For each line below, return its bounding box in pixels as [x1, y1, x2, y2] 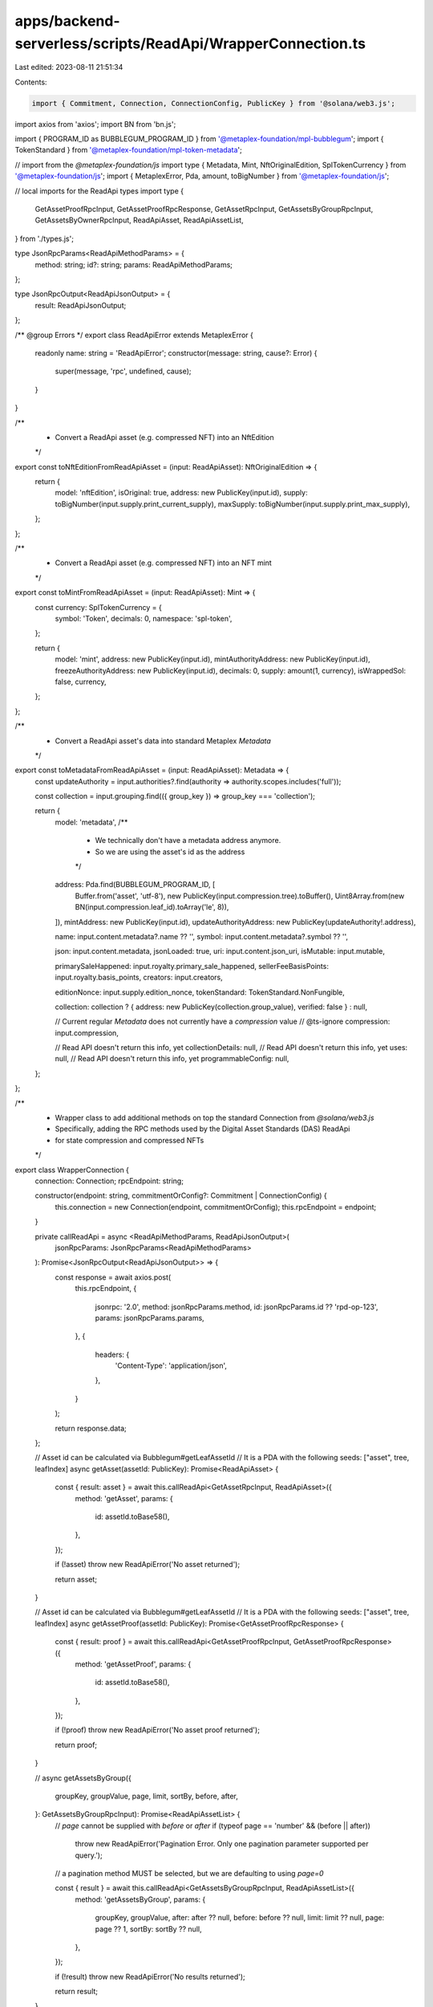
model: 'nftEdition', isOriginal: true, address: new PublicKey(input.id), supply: [55, 488, 308, 498]
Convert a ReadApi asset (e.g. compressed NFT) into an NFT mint [55, 558, 272, 568]
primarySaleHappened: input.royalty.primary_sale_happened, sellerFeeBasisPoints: [55, 961, 329, 971]
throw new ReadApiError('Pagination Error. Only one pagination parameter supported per [75, 1839, 369, 1849]
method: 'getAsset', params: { [75, 1493, 174, 1503]
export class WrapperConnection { [14, 1165, 130, 1174]
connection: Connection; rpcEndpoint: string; [34, 1176, 184, 1186]
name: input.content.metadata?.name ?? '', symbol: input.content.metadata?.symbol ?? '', [55, 931, 349, 941]
